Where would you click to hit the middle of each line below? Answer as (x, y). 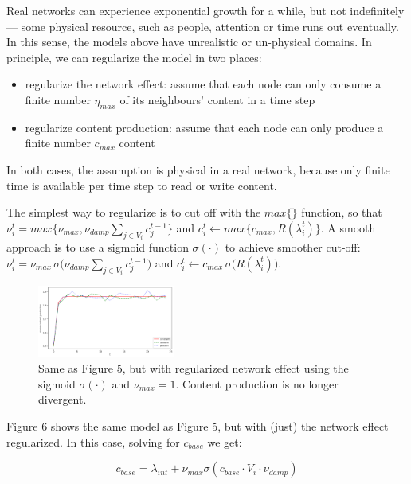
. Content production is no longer (257, 383)
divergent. (63, 399)
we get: (225, 441)
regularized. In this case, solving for (93, 441)
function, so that (342, 212)
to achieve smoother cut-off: (293, 247)
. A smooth (348, 227)
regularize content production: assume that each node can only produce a (204, 127)
